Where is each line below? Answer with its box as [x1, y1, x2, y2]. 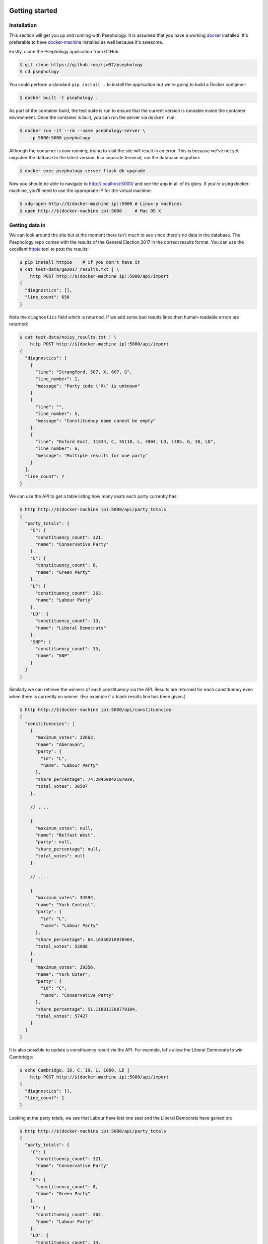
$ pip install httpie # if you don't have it [19, 259, 140, 265]
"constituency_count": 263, [35, 590, 104, 596]
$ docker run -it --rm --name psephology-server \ [19, 128, 146, 134]
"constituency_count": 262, [35, 1212, 104, 1218]
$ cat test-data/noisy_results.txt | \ [19, 334, 117, 340]
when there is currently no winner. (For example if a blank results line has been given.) [9, 693, 186, 699]
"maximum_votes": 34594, [35, 895, 96, 901]
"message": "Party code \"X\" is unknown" [35, 383, 140, 389]
